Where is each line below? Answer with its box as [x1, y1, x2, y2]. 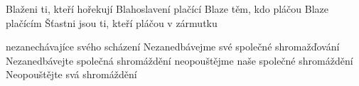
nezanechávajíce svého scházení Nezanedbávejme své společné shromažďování [6, 39, 340, 54]
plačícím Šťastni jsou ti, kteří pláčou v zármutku [6, 15, 218, 30]
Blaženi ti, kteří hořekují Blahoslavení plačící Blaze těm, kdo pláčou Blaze [6, 1, 329, 16]
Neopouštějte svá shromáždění [6, 67, 137, 82]
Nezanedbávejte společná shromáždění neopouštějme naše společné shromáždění [6, 53, 353, 68]
